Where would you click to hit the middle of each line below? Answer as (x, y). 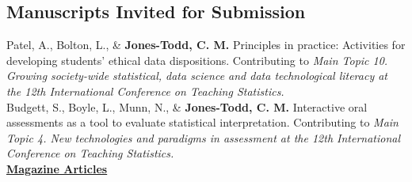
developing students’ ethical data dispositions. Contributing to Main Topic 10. (197, 60)
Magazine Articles (57, 168)
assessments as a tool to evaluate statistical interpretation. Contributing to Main (202, 122)
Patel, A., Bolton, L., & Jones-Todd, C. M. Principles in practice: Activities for (206, 45)
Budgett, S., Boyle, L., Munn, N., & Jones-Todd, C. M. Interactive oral (187, 106)
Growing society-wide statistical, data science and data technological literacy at (197, 76)
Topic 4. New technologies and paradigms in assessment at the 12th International (204, 137)
